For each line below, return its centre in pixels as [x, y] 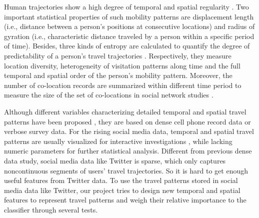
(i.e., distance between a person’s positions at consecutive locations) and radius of [129, 26]
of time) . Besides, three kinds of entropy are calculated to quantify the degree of [127, 46]
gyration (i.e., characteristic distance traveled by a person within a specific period [129, 36]
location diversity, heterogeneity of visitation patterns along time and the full [122, 65]
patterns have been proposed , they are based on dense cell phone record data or [127, 121]
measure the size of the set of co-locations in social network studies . [109, 95]
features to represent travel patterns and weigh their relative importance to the [125, 200]
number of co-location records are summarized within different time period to [123, 85]
